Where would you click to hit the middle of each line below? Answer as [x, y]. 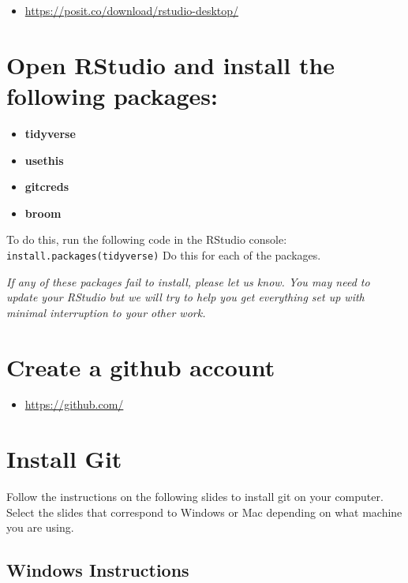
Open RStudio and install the [171, 64]
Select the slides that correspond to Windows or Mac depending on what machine [204, 512]
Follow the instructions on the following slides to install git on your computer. [195, 497]
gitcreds [47, 187]
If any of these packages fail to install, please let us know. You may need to [188, 281]
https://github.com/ [74, 404]
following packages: [112, 95]
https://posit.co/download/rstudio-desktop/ [132, 10]
